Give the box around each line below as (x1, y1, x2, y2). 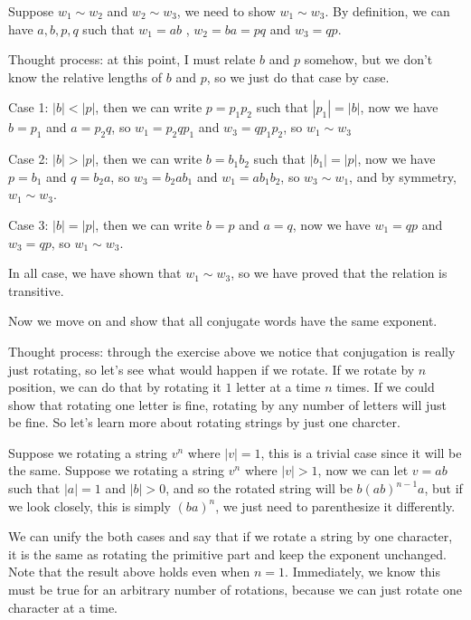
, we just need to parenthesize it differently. (215, 496, 456, 515)
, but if (424, 479, 463, 498)
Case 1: (8, 98, 49, 117)
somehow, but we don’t (304, 50, 433, 69)
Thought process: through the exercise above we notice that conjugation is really (8, 341, 456, 360)
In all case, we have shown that (8, 263, 182, 282)
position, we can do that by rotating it (8, 377, 221, 396)
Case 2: (8, 149, 49, 168)
